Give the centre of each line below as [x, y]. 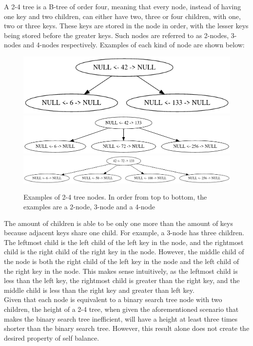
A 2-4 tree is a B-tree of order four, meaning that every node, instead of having [123, 6]
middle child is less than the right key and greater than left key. [99, 290]
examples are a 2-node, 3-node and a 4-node [89, 206]
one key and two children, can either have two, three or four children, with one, [122, 16]
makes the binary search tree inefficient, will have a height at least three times [121, 318]
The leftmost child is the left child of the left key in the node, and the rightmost [124, 242]
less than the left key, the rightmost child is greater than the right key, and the [122, 280]
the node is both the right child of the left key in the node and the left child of [121, 261]
